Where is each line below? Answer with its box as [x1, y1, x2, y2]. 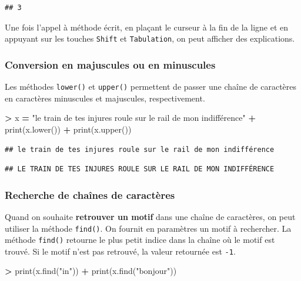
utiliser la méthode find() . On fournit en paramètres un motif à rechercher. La [5, 222, 292, 234]
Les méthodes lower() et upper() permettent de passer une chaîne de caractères [5, 80, 297, 93]
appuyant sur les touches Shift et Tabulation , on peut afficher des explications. [5, 32, 295, 45]
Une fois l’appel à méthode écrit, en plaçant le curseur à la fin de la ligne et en [5, 21, 289, 33]
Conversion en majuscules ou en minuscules [5, 57, 216, 72]
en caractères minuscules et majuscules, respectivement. [5, 92, 205, 104]
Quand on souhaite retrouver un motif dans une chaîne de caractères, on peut [5, 210, 296, 222]
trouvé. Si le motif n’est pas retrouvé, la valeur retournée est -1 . [5, 245, 236, 257]
